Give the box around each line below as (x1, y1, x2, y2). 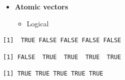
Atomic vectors (14, 1, 68, 11)
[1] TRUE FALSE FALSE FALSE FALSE (3, 37, 121, 44)
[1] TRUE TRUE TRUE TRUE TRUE (3, 70, 103, 78)
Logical (26, 18, 49, 28)
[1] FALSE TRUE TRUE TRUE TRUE (3, 53, 121, 61)
